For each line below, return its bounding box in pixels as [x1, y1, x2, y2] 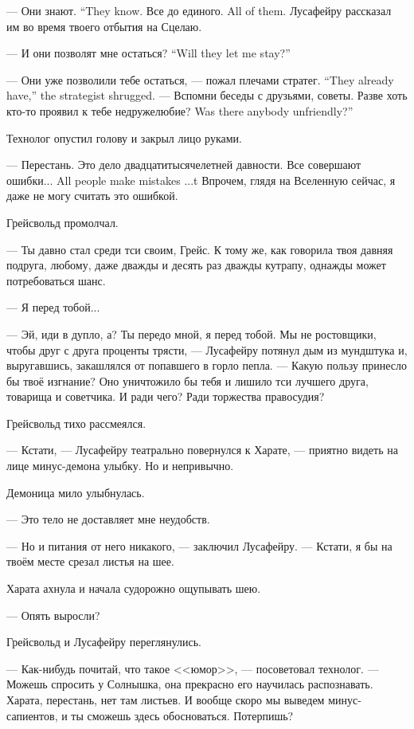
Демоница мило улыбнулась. [6, 484, 145, 500]
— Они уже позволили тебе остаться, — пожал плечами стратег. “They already [6, 71, 394, 88]
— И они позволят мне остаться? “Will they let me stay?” [6, 45, 291, 61]
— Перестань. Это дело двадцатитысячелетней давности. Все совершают [6, 156, 361, 173]
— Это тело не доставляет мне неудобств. [6, 511, 210, 527]
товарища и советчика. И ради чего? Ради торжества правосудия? [6, 388, 325, 405]
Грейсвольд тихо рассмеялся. [6, 414, 146, 431]
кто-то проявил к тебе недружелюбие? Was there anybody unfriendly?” [6, 102, 353, 119]
